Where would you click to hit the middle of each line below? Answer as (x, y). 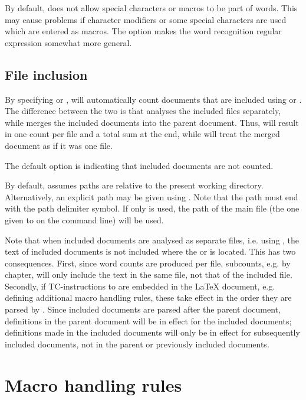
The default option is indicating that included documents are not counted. (139, 165)
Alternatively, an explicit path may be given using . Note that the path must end (152, 196)
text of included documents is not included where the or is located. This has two (150, 251)
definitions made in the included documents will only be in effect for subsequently (152, 332)
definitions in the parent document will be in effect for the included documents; (148, 321)
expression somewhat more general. (68, 42)
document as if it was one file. (59, 145)
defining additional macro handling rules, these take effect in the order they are (148, 297)
